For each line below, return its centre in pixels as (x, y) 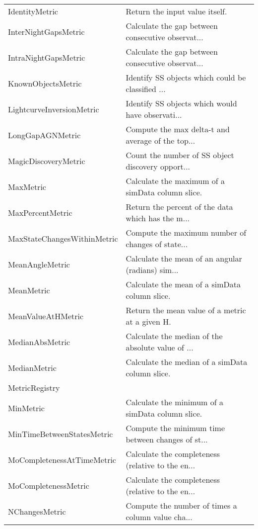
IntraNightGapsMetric (47, 57)
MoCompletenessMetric (49, 485)
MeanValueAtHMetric (46, 316)
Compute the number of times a (181, 505)
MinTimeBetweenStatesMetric (61, 434)
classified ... (146, 89)
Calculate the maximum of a (175, 181)
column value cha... (159, 517)
